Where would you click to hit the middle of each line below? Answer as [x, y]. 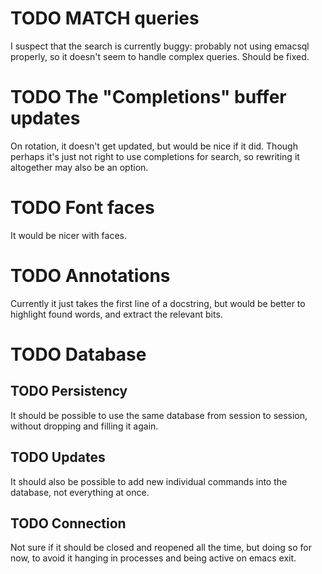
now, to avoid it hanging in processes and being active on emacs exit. [153, 558]
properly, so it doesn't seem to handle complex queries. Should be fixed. [160, 56]
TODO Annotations [90, 276]
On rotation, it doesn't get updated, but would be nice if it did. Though [154, 146]
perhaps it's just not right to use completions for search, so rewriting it [155, 156]
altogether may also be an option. [79, 167]
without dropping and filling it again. [84, 426]
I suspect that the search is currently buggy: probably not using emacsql [160, 46]
